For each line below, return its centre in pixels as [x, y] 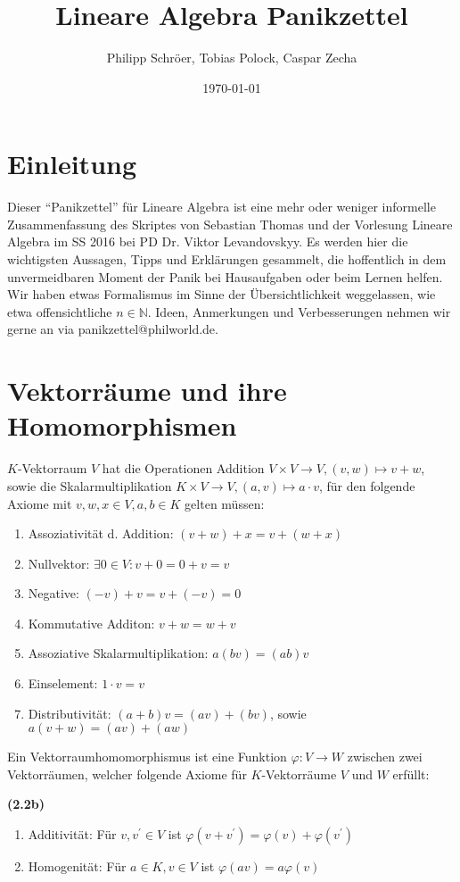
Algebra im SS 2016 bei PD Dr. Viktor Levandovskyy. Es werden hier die [208, 241]
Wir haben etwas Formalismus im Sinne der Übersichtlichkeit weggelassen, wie [222, 294]
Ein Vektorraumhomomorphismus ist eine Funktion [147, 757]
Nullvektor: [59, 563]
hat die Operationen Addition [183, 468]
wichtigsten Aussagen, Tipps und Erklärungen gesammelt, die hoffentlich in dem [227, 259]
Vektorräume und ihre [147, 391]
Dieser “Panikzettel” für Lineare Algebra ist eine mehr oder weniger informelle [222, 207]
